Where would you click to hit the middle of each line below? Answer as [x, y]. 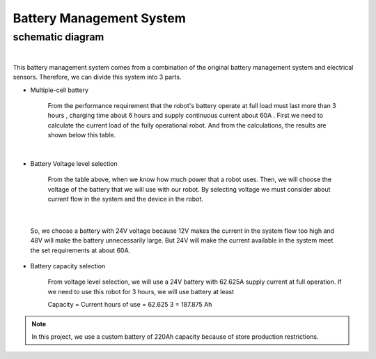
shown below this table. [82, 135]
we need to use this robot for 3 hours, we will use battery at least [141, 291]
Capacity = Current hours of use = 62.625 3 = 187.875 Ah [130, 305]
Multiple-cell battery [60, 90]
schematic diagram [58, 37]
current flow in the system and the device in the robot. [125, 199]
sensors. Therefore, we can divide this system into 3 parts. [97, 77]
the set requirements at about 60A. [80, 250]
